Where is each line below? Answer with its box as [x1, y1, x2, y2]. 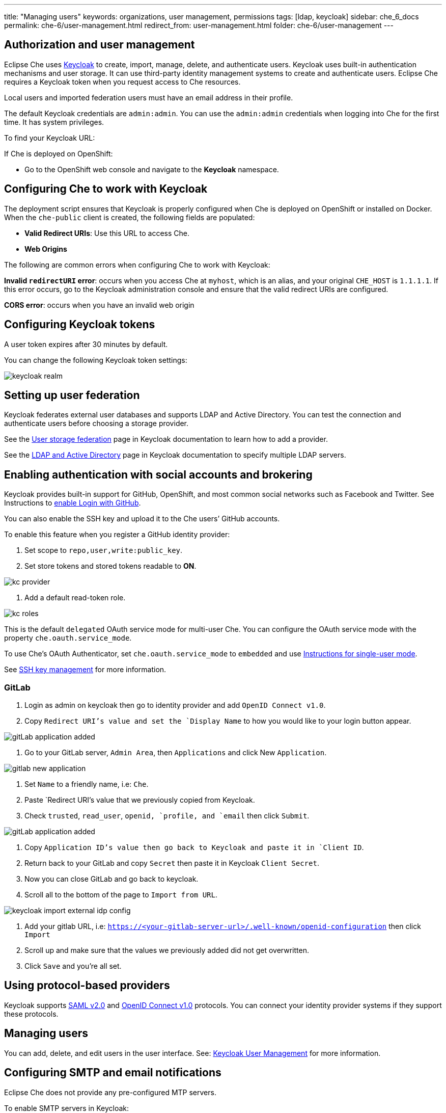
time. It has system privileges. [4, 117, 104, 126]
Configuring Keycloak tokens [4, 318, 155, 331]
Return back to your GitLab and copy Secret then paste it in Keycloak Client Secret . [24, 858, 319, 867]
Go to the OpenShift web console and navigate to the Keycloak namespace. [24, 165, 279, 174]
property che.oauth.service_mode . [4, 633, 132, 643]
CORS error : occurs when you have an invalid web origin [4, 300, 194, 309]
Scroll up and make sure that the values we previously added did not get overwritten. [24, 945, 309, 955]
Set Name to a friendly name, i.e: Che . [24, 779, 149, 788]
